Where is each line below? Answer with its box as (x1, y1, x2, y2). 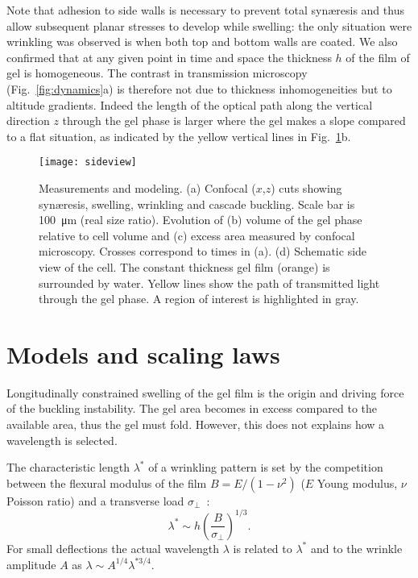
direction (6, 112, 50, 129)
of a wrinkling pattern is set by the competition (148, 459, 383, 476)
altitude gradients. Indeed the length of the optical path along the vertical (6, 96, 373, 113)
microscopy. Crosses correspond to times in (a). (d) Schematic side (39, 243, 367, 260)
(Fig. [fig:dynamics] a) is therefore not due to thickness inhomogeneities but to (6, 80, 392, 97)
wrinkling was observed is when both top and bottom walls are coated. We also (6, 33, 398, 50)
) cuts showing (271, 180, 342, 196)
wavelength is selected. (6, 431, 118, 448)
